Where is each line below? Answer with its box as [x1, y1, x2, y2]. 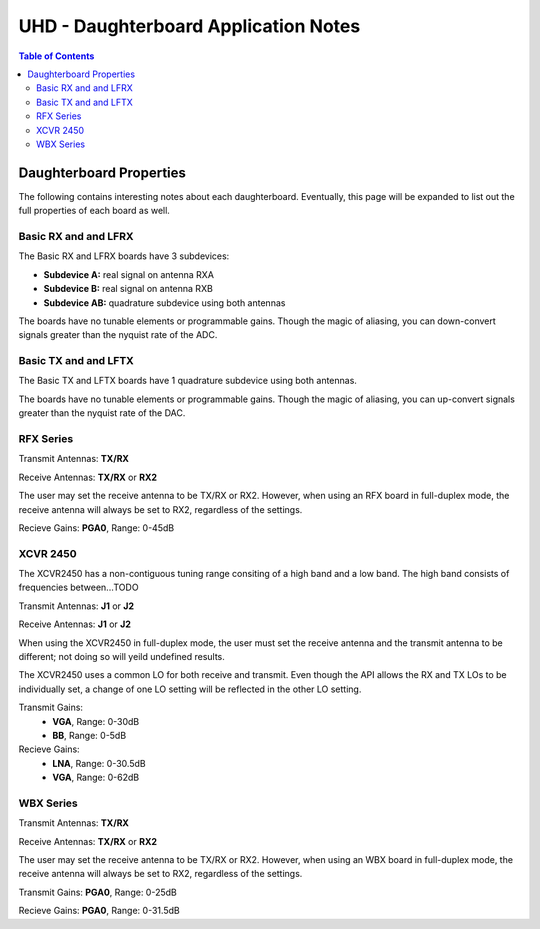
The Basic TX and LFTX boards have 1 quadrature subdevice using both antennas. [18, 375, 357, 387]
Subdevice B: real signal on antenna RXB [43, 283, 214, 295]
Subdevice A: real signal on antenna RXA [43, 268, 215, 280]
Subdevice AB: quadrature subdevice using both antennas [43, 296, 286, 309]
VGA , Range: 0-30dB [52, 715, 140, 727]
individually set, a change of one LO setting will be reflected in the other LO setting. [18, 683, 362, 695]
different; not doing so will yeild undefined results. [18, 651, 225, 662]
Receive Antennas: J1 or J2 [18, 618, 132, 630]
